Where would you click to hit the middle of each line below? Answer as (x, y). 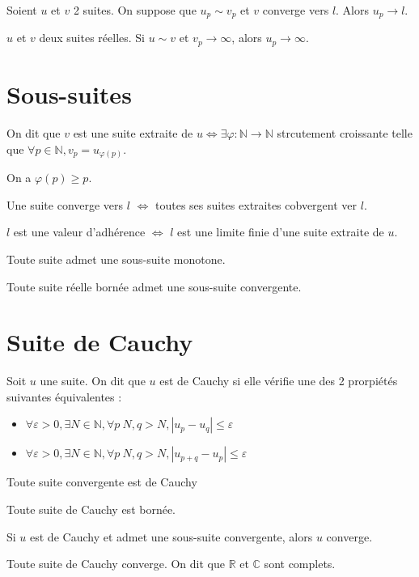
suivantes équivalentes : (64, 396)
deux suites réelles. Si (92, 38)
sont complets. (300, 564)
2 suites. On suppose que (135, 10)
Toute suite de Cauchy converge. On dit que (116, 564)
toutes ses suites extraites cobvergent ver (256, 204)
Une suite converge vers (65, 204)
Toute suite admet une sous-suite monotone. (116, 259)
